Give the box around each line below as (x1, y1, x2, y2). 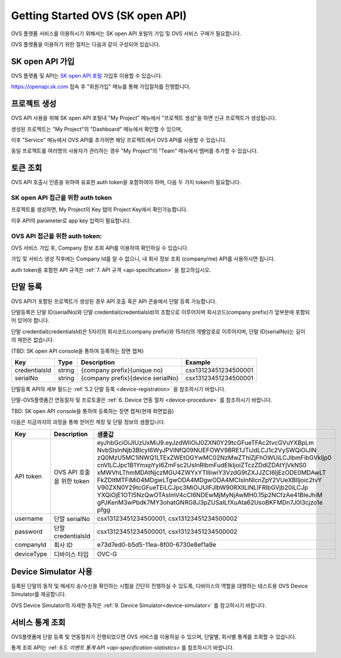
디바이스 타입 (54, 550, 89, 559)
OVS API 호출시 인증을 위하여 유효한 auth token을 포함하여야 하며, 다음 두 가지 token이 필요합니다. (11, 179, 241, 186)
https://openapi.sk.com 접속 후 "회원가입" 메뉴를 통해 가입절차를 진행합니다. (11, 83, 191, 90)
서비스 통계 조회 (11, 617, 66, 628)
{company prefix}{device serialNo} (81, 374, 179, 382)
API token (14, 472, 42, 481)
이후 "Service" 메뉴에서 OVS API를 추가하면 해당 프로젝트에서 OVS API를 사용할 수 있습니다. (11, 136, 227, 143)
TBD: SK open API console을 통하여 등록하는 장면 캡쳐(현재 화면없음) (11, 407, 174, 415)
